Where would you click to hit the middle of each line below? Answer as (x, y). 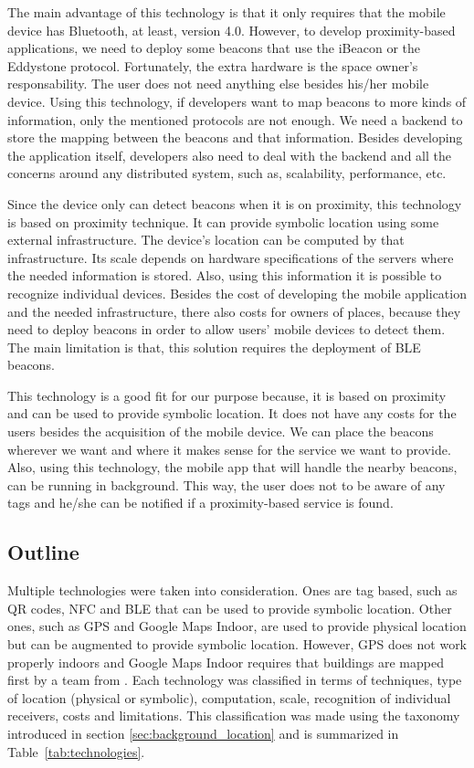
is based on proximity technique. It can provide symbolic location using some (223, 221)
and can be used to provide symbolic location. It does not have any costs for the (232, 413)
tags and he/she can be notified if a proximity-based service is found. (200, 503)
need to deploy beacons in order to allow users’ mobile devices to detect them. (226, 329)
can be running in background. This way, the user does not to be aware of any (226, 484)
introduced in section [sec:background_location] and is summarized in (203, 733)
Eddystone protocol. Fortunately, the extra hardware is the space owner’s (213, 65)
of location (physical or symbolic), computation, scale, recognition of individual (229, 697)
